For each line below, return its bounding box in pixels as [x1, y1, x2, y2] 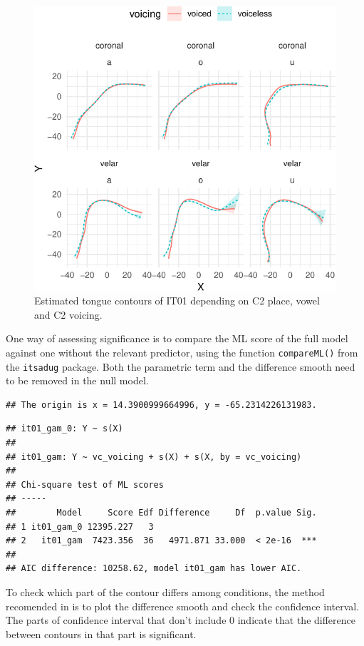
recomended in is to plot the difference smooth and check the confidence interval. [6, 598, 360, 613]
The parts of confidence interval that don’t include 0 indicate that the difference [6, 612, 355, 627]
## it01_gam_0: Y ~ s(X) [6, 424, 123, 434]
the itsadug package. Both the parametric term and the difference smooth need [6, 359, 355, 374]
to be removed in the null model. [6, 373, 149, 388]
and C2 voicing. [34, 307, 103, 322]
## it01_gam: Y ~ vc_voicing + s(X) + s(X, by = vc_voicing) [6, 451, 302, 462]
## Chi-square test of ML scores [6, 479, 164, 490]
